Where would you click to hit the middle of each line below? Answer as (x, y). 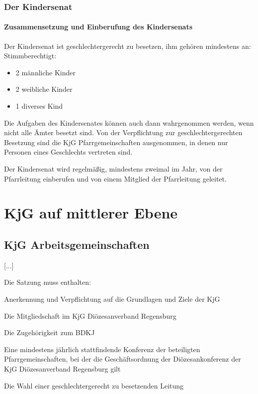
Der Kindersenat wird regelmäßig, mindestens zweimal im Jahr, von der (113, 168)
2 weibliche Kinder (44, 89)
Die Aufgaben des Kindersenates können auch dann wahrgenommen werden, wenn (129, 122)
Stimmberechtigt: (30, 56)
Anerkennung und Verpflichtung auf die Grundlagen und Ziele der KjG (112, 298)
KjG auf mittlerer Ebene (91, 213)
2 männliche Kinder (46, 72)
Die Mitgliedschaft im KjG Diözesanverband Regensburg (90, 315)
